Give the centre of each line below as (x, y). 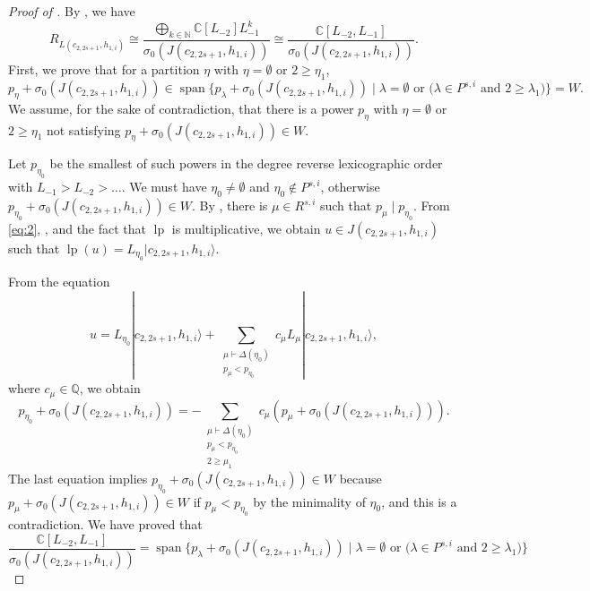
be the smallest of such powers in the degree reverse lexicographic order (246, 163)
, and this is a (419, 501)
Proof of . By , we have (72, 11)
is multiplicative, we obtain (246, 228)
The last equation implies (78, 478)
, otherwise (350, 187)
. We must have (164, 187)
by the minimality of (309, 501)
